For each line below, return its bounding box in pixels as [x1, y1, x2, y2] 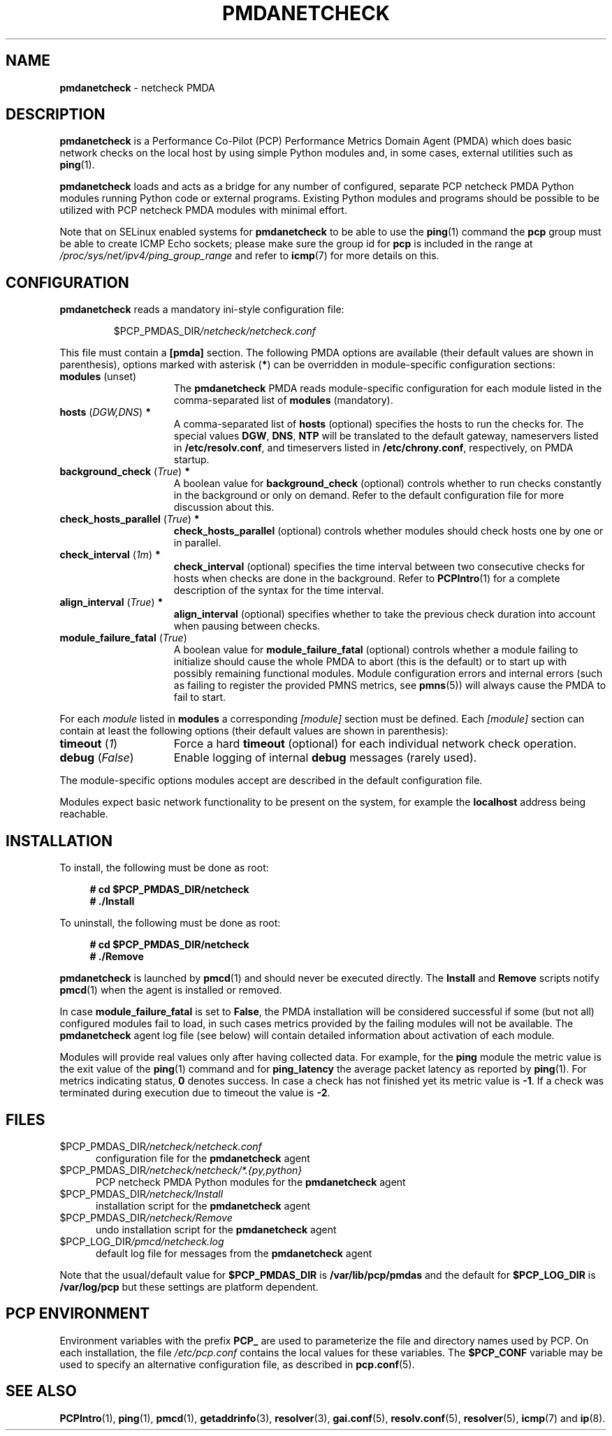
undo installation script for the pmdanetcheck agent [96, 1223, 337, 1235]
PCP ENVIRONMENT [6, 1305, 150, 1323]
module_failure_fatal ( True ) [59, 632, 187, 644]
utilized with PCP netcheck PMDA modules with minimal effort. [59, 204, 347, 217]
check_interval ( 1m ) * [59, 549, 161, 561]
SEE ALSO [6, 1382, 77, 1400]
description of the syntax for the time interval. [173, 584, 384, 597]
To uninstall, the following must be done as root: [59, 917, 281, 929]
